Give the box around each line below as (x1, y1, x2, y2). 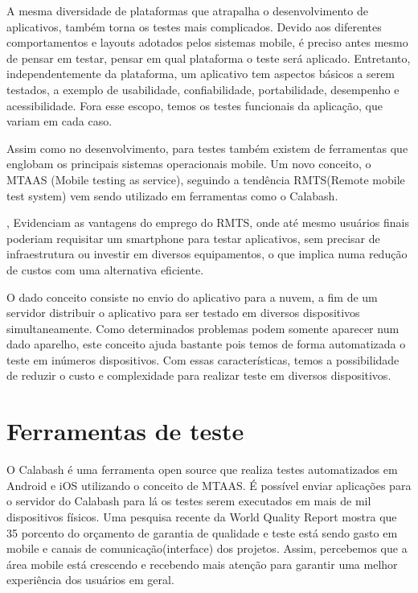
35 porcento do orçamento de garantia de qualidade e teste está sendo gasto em (6, 524, 398, 541)
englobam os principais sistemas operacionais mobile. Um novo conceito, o (6, 155, 371, 172)
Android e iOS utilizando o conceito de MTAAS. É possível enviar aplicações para (6, 476, 412, 493)
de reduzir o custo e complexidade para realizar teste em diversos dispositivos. (6, 367, 391, 384)
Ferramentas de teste (6, 414, 244, 447)
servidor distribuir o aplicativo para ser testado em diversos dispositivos (6, 304, 360, 321)
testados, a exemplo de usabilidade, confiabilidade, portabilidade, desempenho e (6, 80, 400, 97)
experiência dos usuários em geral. (6, 571, 174, 588)
